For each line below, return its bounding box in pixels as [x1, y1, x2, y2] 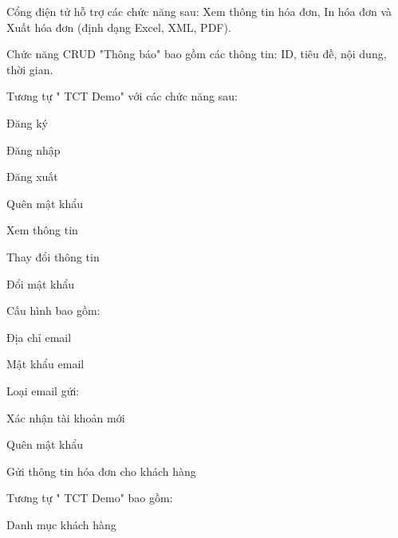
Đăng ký [6, 114, 48, 131]
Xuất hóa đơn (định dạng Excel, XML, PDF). [6, 18, 231, 35]
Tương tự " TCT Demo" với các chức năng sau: [6, 88, 238, 104]
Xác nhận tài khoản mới [6, 409, 125, 426]
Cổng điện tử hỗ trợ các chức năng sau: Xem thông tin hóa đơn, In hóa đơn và [6, 3, 392, 19]
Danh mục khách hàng [6, 516, 116, 532]
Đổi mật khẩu [6, 275, 74, 292]
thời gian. [6, 61, 53, 77]
